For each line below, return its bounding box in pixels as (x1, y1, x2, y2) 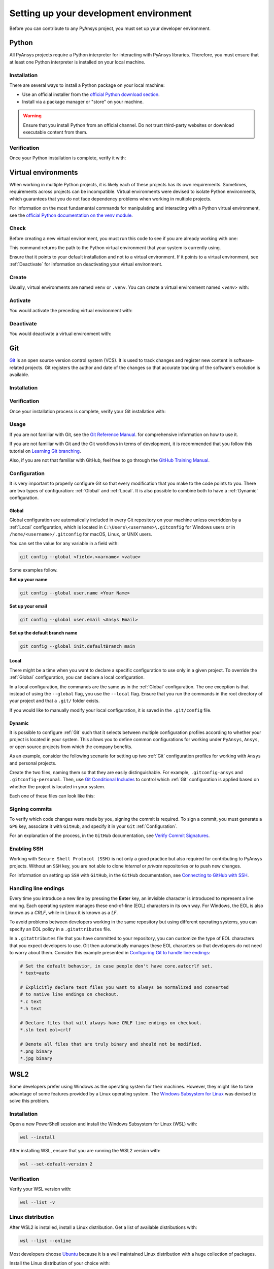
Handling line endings (9, 885, 64, 892)
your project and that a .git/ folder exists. (9, 698, 100, 704)
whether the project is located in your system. (9, 783, 106, 789)
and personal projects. (9, 760, 57, 766)
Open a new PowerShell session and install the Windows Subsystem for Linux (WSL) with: (9, 1121, 197, 1127)
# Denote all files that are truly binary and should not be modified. (20, 1041, 202, 1047)
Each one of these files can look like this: (9, 793, 95, 799)
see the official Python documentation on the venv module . (9, 212, 133, 218)
